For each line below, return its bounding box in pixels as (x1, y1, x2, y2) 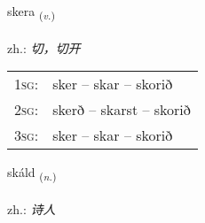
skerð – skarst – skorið (52, 99, 191, 120)
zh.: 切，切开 (7, 38, 81, 57)
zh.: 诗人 (7, 200, 56, 219)
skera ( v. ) (7, 2, 55, 22)
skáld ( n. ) (7, 163, 57, 184)
